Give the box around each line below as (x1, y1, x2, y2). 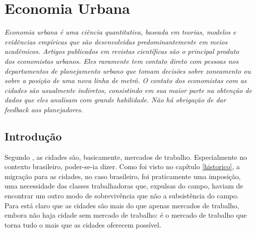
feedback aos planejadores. (4, 104, 83, 114)
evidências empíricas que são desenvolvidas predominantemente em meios (4, 36, 228, 47)
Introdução (4, 128, 62, 143)
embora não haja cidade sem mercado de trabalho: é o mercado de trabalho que (4, 210, 247, 220)
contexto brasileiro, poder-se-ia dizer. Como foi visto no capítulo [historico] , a (4, 161, 240, 172)
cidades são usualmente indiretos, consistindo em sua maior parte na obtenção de (4, 85, 252, 95)
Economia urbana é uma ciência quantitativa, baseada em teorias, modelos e (4, 27, 236, 37)
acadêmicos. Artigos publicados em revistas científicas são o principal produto (4, 46, 239, 56)
